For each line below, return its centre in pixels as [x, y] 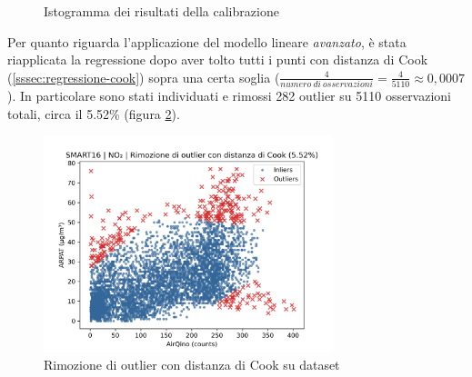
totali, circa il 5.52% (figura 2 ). [94, 113]
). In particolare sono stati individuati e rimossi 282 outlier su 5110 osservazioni [230, 96]
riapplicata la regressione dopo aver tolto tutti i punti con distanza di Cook [218, 60]
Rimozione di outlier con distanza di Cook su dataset [192, 365]
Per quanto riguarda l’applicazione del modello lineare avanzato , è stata [207, 41]
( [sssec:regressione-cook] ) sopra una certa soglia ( [144, 77]
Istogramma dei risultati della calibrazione [161, 11]
